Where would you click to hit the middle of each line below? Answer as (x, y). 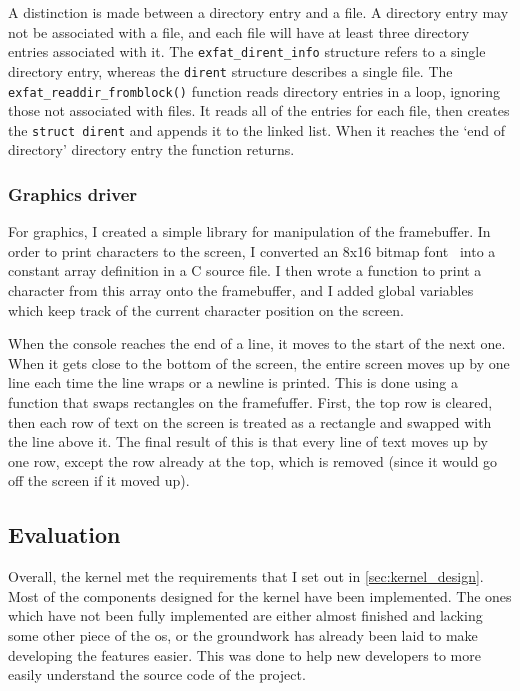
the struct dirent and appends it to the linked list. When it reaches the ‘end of (257, 129)
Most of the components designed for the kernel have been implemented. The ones (260, 595)
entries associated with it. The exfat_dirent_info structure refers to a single (247, 51)
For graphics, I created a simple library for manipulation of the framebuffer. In (249, 231)
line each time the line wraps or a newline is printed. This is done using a (233, 382)
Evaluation (64, 534)
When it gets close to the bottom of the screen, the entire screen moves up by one (259, 362)
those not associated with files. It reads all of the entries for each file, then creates (259, 110)
